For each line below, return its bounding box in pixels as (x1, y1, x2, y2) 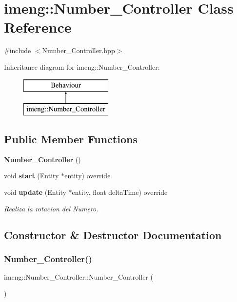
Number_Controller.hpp (42, 45, 115, 56)
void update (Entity (4, 187, 66, 197)
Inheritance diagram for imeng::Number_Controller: (4, 61, 160, 72)
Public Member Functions (4, 132, 138, 147)
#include (4, 45, 31, 56)
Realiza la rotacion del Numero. (4, 203, 99, 213)
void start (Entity (4, 170, 59, 181)
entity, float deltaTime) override (72, 187, 168, 197)
